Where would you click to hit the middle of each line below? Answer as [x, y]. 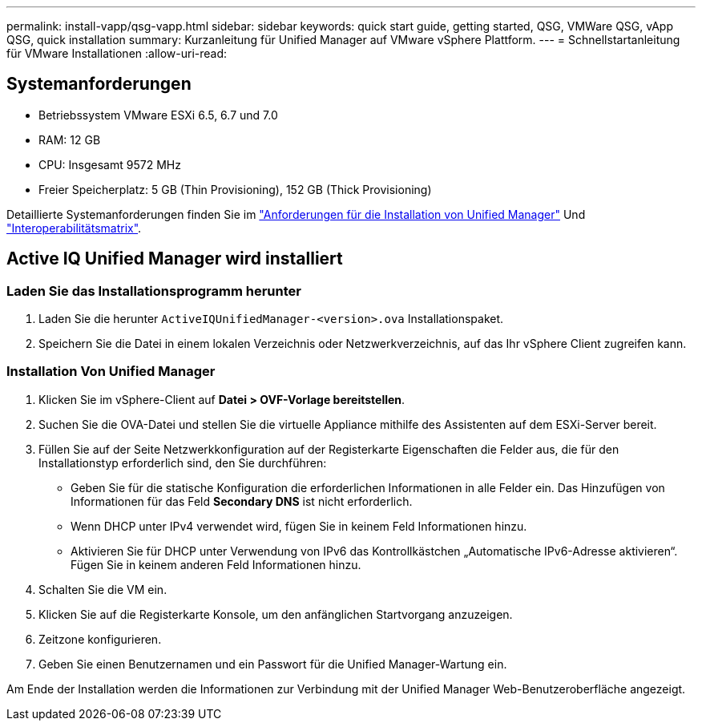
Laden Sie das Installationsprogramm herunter [154, 291]
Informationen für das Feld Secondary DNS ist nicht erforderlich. [242, 501]
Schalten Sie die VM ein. [103, 589]
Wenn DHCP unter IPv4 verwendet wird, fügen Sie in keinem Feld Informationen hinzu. [299, 526]
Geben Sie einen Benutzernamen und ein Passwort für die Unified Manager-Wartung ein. [273, 664]
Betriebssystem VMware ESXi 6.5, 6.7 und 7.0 [158, 115]
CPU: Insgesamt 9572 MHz [110, 164]
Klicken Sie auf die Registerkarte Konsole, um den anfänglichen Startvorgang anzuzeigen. [276, 614]
